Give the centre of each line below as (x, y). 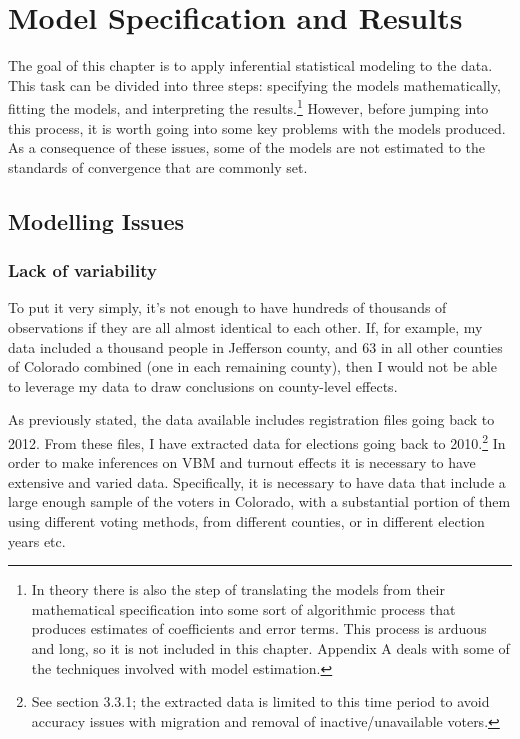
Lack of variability (82, 270)
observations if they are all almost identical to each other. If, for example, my (245, 326)
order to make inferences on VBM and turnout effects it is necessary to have (242, 462)
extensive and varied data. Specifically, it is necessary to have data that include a (257, 481)
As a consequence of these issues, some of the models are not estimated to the (247, 147)
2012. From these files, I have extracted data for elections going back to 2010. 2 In (257, 441)
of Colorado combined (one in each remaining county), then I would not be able (252, 366)
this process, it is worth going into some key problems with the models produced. (257, 127)
